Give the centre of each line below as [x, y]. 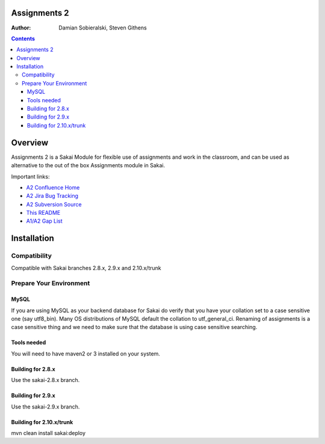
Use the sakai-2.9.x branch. [45, 407]
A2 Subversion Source [54, 204]
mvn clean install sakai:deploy [48, 433]
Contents [23, 39]
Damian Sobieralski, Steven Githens [103, 28]
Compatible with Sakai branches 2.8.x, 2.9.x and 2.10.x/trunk [86, 268]
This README [43, 213]
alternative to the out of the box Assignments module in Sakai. [88, 165]
